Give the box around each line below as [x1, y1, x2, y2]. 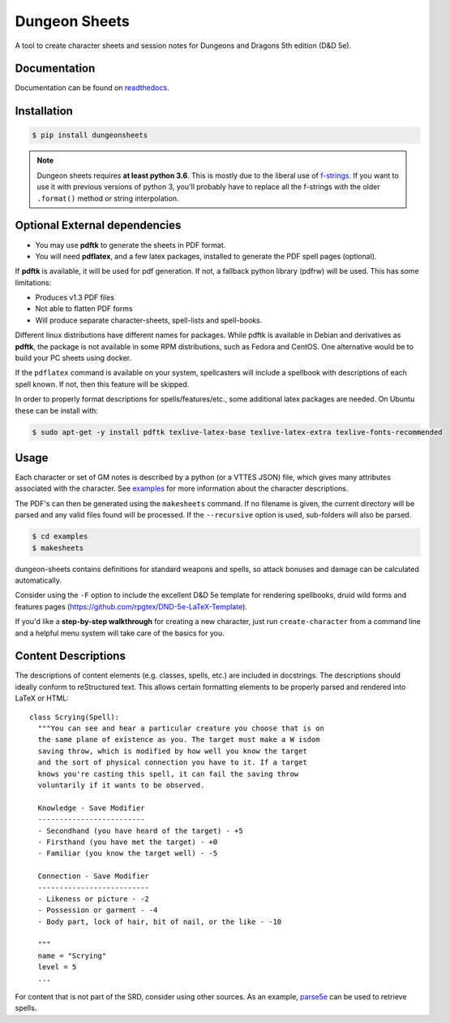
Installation [15, 104, 73, 118]
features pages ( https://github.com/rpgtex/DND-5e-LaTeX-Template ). [15, 601, 247, 611]
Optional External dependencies [15, 219, 182, 232]
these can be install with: [15, 405, 99, 415]
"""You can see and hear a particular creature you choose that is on [37, 724, 324, 733]
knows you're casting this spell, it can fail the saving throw [37, 769, 299, 778]
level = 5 [37, 963, 77, 972]
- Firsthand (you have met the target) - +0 [37, 837, 218, 847]
